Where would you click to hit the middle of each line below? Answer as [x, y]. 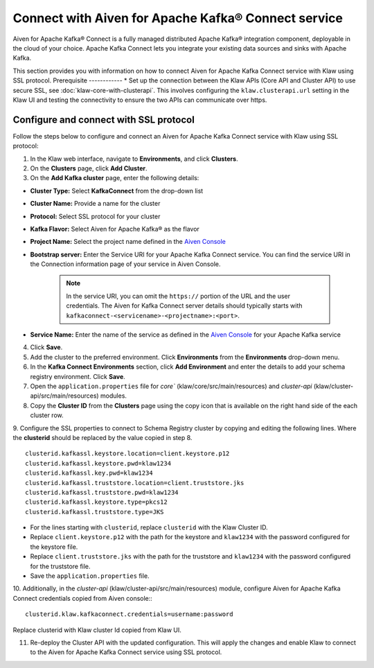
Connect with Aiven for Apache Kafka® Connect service [178, 18]
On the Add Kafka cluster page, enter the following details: [115, 178]
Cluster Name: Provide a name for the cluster [95, 204]
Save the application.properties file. [90, 576]
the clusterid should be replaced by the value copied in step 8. [103, 437]
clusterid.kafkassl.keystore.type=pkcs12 [96, 502]
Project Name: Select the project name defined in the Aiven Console [128, 242]
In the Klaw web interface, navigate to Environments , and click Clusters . [134, 159]
